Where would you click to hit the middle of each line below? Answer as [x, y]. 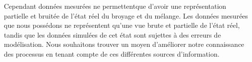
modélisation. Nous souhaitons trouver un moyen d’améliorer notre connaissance [124, 44]
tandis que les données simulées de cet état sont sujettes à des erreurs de [113, 34]
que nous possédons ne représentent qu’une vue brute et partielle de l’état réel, [122, 25]
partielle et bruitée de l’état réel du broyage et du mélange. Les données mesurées [126, 15]
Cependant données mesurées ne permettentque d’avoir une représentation [115, 6]
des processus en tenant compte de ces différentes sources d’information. [112, 53]
